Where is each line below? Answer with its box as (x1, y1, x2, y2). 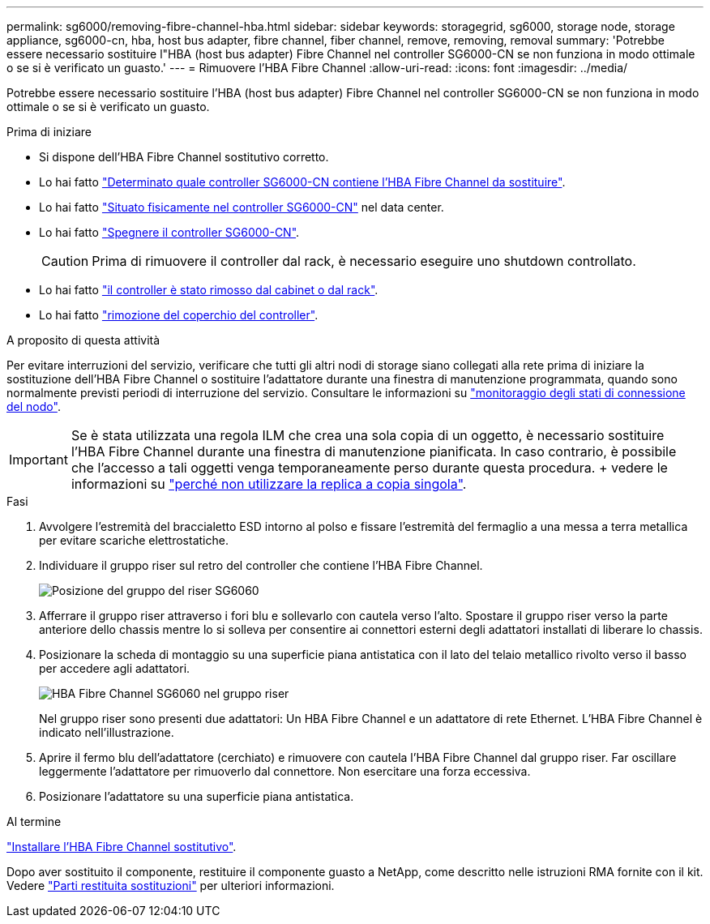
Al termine (6, 815, 62, 828)
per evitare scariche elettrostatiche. (39, 533, 229, 547)
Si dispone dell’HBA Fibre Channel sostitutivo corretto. (39, 150, 329, 164)
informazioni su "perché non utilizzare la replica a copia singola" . (71, 476, 467, 492)
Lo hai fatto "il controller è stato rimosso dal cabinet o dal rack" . (39, 283, 379, 297)
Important (9, 451, 68, 468)
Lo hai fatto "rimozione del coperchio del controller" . (39, 308, 319, 322)
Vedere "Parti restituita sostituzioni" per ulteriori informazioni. (6, 879, 335, 892)
